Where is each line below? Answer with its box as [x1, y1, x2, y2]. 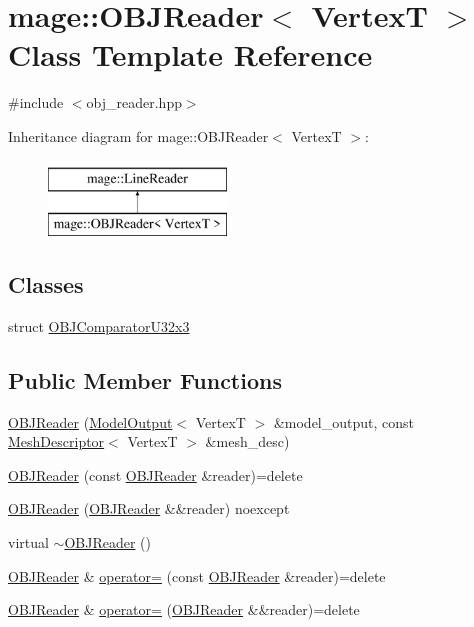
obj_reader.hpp [86, 92, 182, 113]
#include [8, 92, 64, 113]
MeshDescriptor [8, 431, 105, 452]
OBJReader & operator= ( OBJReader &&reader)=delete [8, 599, 360, 620]
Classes [8, 269, 84, 300]
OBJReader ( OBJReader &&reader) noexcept [8, 498, 290, 519]
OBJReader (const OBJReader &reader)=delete [8, 464, 303, 485]
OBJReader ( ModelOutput [8, 411, 173, 432]
